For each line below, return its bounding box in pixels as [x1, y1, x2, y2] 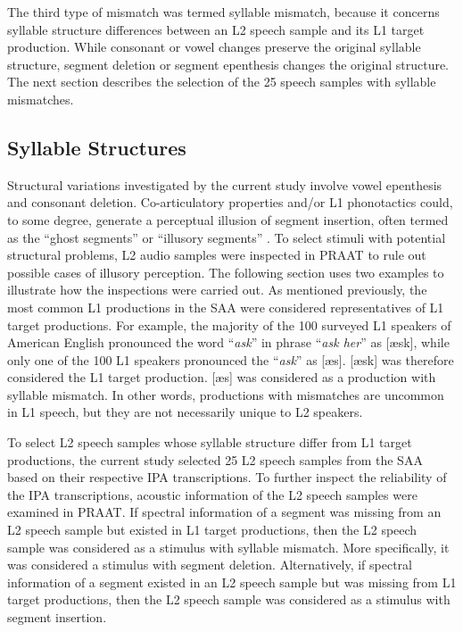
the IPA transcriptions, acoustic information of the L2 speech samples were [7, 485, 418, 503]
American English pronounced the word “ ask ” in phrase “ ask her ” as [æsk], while [7, 333, 450, 352]
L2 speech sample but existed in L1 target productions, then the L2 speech [7, 520, 418, 539]
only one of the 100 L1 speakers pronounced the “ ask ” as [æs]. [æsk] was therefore [7, 350, 454, 369]
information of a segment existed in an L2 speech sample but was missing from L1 [7, 572, 457, 591]
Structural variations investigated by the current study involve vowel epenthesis [7, 175, 442, 194]
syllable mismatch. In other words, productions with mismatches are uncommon [7, 385, 444, 403]
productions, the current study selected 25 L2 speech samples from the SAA [7, 450, 423, 469]
